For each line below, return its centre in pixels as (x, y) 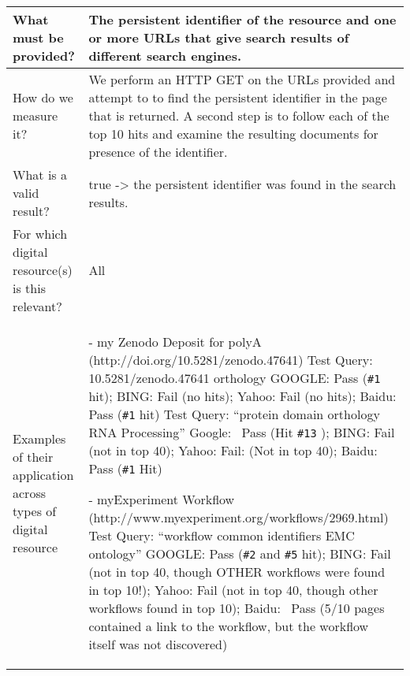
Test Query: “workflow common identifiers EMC (222, 535)
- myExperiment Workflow (162, 499)
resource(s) (43, 270)
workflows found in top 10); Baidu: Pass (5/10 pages (237, 608)
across (29, 493)
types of (35, 511)
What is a (40, 175)
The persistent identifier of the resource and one (242, 19)
